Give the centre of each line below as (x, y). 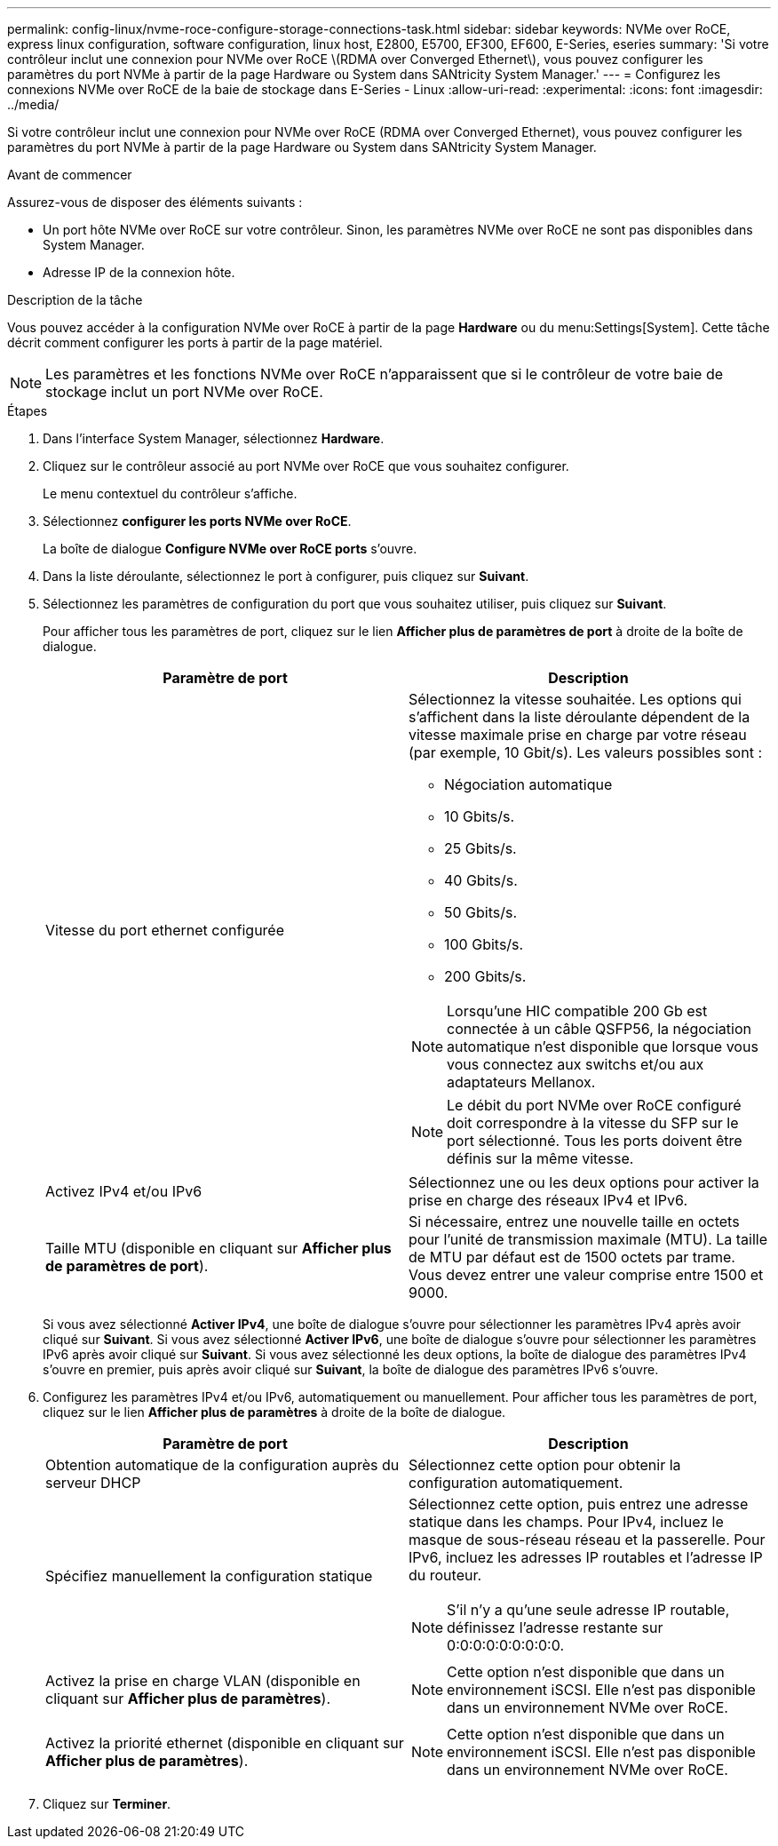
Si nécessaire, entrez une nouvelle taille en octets (574, 1221)
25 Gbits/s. (480, 848)
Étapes (28, 411)
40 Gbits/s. (481, 880)
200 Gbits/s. (485, 976)
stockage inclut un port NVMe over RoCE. (184, 392)
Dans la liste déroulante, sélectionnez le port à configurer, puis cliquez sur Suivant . (286, 576)
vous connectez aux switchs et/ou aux (576, 1064)
